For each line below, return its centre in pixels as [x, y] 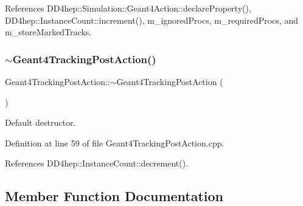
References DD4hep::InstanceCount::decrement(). [97, 163]
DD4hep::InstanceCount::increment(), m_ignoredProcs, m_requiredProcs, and [151, 20]
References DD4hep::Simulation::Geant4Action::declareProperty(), [128, 8]
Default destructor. [40, 122]
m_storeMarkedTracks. [48, 32]
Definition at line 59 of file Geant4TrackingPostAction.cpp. [115, 142]
